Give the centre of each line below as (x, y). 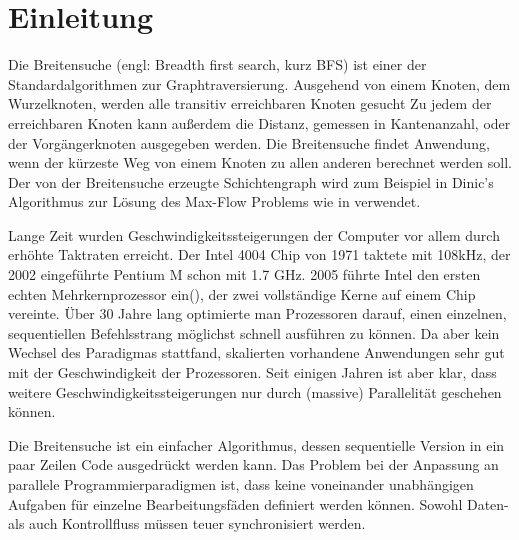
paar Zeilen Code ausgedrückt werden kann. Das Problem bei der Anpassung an (253, 464)
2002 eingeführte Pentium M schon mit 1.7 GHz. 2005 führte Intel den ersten (244, 274)
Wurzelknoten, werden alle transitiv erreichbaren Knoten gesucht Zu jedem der (250, 103)
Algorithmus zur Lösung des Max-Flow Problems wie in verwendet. (214, 201)
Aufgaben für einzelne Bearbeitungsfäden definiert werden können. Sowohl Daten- (258, 503)
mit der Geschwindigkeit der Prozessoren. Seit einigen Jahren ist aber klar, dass (252, 372)
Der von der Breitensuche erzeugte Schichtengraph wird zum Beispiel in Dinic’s (251, 181)
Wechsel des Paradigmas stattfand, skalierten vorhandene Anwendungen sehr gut (256, 352)
